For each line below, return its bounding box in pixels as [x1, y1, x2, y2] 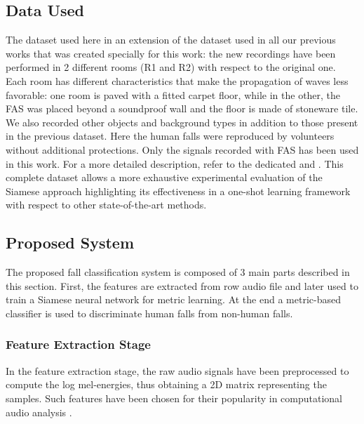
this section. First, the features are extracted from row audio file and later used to [6, 278, 358, 293]
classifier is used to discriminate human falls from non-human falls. [6, 305, 293, 320]
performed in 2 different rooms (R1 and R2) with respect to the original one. [6, 60, 336, 74]
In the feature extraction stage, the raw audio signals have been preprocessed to [6, 363, 349, 378]
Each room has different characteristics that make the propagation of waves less [6, 73, 349, 88]
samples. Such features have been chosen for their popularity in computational [6, 390, 342, 405]
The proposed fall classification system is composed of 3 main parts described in [6, 265, 350, 279]
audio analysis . [6, 404, 72, 419]
